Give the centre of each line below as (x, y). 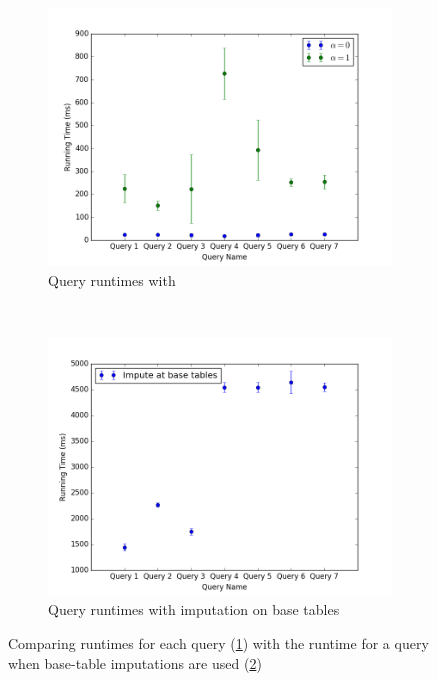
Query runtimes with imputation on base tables (194, 609)
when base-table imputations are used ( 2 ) (135, 662)
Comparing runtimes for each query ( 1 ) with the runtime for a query (218, 642)
